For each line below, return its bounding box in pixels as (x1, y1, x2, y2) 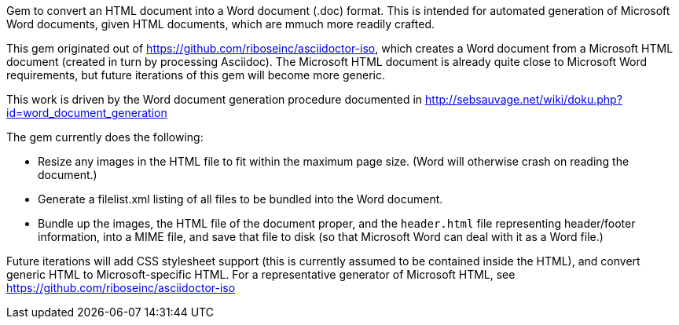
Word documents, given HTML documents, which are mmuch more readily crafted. (6, 17, 435, 31)
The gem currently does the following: (6, 130, 204, 144)
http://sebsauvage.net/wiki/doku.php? (425, 93, 622, 106)
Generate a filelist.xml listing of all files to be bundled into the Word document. (38, 192, 443, 206)
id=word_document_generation (6, 106, 167, 119)
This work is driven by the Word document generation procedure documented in (6, 93, 423, 106)
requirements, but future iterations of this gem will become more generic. (6, 68, 385, 82)
